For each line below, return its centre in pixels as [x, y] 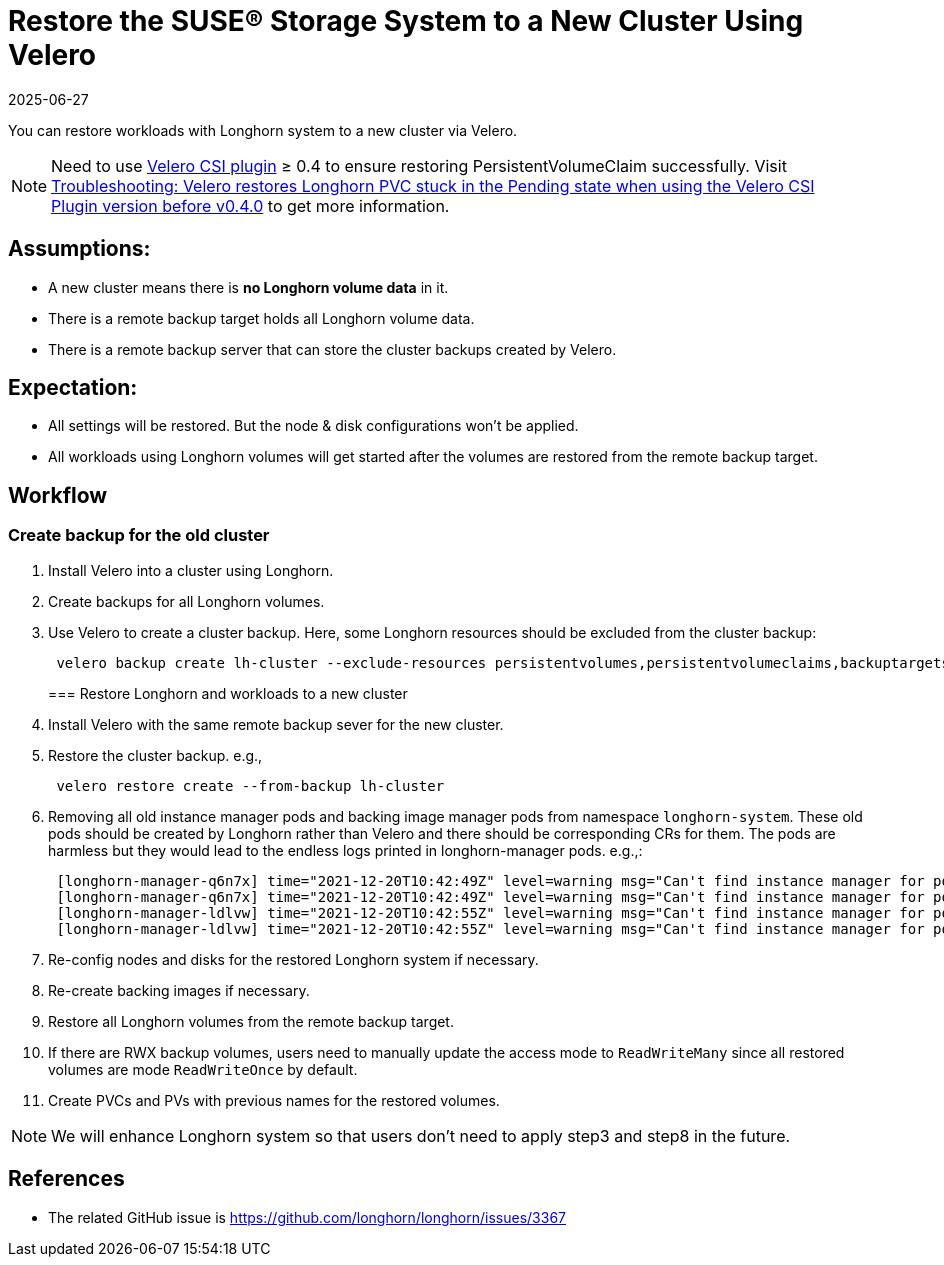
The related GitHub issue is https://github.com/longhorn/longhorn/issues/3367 [307, 1217]
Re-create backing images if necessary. [179, 990]
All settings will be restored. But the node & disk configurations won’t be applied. [313, 426]
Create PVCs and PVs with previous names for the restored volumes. [274, 1100]
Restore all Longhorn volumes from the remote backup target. [251, 1021]
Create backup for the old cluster [139, 535]
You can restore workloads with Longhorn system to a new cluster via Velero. [263, 130]
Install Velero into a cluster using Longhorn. [191, 570]
